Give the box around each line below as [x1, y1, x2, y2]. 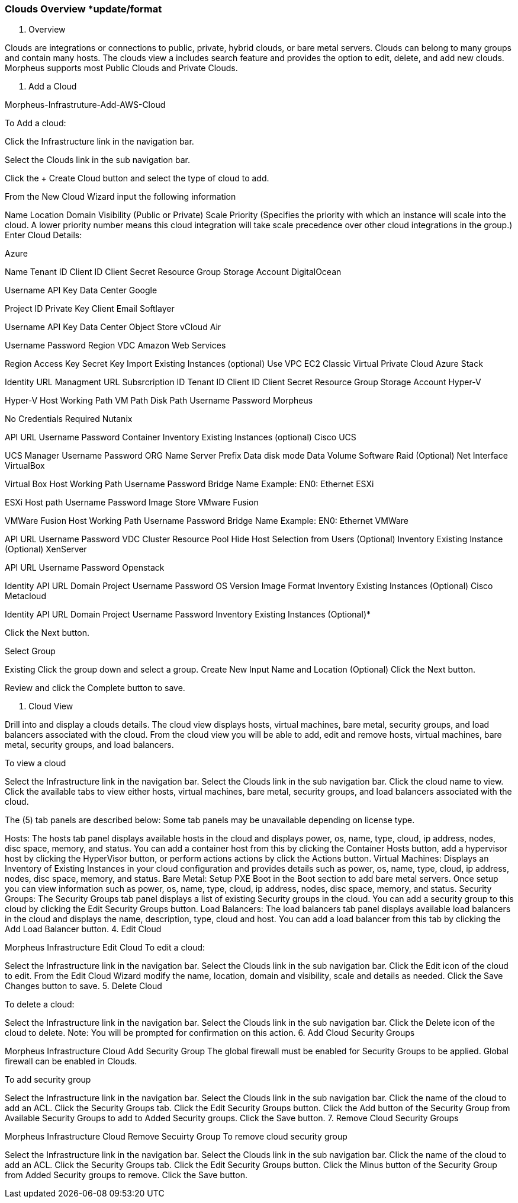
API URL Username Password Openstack [5, 562, 165, 573]
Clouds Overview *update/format [5, 3, 162, 15]
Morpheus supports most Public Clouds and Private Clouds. [5, 63, 238, 73]
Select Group [5, 646, 56, 657]
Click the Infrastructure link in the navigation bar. [5, 136, 194, 147]
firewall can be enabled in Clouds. [5, 1056, 137, 1067]
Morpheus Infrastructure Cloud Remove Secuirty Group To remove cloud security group [5, 1131, 348, 1142]
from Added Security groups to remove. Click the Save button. [5, 1170, 247, 1180]
